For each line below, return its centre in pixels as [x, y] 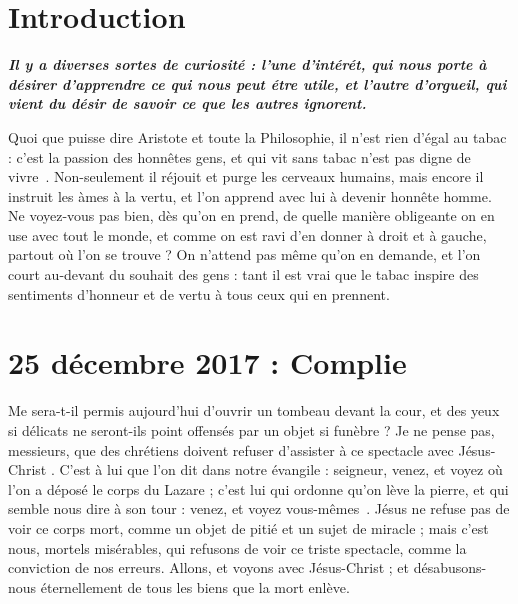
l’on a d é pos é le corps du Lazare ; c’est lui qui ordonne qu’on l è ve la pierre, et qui [258, 488]
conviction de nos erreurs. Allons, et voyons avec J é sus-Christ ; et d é [218, 567]
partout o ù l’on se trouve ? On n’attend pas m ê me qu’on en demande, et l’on [244, 254]
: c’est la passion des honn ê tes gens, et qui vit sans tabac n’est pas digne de [239, 156]
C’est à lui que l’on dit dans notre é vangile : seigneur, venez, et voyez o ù [281, 469]
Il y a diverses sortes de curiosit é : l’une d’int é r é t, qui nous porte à [247, 64]
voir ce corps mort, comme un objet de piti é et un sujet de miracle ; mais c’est [248, 527]
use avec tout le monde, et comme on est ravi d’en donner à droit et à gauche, [247, 234]
